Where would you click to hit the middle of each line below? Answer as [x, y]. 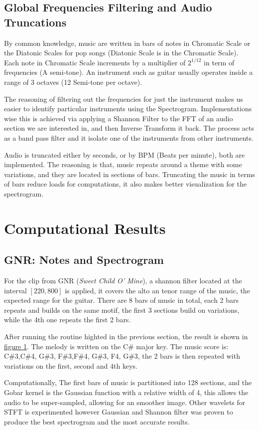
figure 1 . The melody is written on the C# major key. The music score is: [116, 346]
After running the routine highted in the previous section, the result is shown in [126, 336]
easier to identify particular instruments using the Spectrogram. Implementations [128, 108]
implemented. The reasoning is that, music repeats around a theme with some [123, 164]
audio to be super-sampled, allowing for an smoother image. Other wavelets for [125, 402]
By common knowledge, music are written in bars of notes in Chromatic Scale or [127, 43]
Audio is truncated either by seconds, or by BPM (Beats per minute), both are [125, 154]
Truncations [35, 22]
